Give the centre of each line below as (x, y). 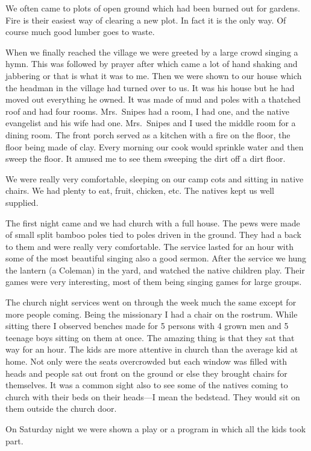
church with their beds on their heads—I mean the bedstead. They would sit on (153, 396)
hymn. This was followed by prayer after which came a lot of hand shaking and (152, 64)
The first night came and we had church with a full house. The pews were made (153, 222)
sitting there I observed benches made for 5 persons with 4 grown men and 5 (147, 326)
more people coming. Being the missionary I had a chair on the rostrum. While (152, 314)
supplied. (22, 202)
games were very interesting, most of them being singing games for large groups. (154, 282)
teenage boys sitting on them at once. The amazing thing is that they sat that (150, 337)
